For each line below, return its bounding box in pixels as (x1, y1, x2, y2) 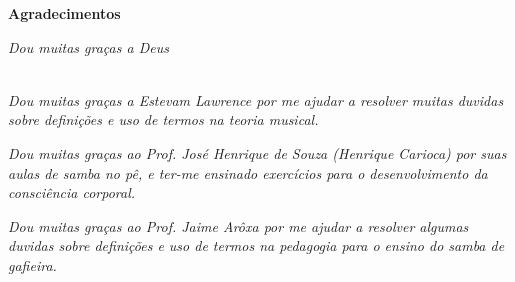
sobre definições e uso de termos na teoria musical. (8, 109, 319, 130)
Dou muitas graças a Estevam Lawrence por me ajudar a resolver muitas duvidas (8, 89, 504, 110)
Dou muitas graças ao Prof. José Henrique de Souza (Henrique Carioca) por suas (8, 142, 507, 163)
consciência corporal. (8, 182, 136, 203)
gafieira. (8, 254, 57, 275)
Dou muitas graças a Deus (8, 36, 169, 57)
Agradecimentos (8, 3, 121, 23)
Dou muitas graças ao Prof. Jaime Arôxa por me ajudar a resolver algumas (8, 215, 469, 236)
